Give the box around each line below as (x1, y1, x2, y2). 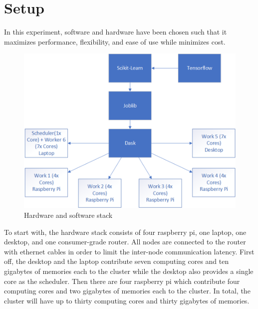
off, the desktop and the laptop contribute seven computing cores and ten (4, 256, 229, 266)
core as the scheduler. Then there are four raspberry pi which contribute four (4, 275, 240, 286)
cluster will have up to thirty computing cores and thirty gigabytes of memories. (4, 295, 250, 305)
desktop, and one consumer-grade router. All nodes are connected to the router (4, 236, 246, 247)
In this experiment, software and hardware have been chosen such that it (4, 27, 227, 37)
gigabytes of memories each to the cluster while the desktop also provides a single (4, 265, 254, 276)
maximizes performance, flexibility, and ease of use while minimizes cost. (4, 36, 226, 47)
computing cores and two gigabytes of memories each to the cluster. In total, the (4, 285, 251, 296)
